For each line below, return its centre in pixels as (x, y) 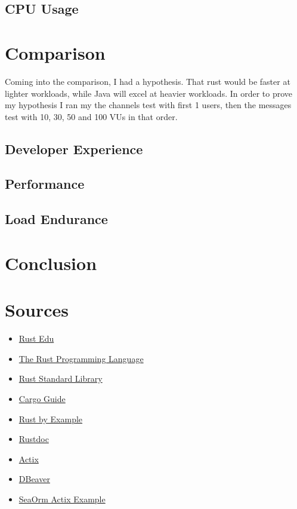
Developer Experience (74, 148)
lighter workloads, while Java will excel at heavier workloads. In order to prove (149, 93)
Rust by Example (51, 418)
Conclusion (51, 263)
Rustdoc (34, 439)
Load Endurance (56, 219)
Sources (37, 310)
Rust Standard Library (61, 378)
